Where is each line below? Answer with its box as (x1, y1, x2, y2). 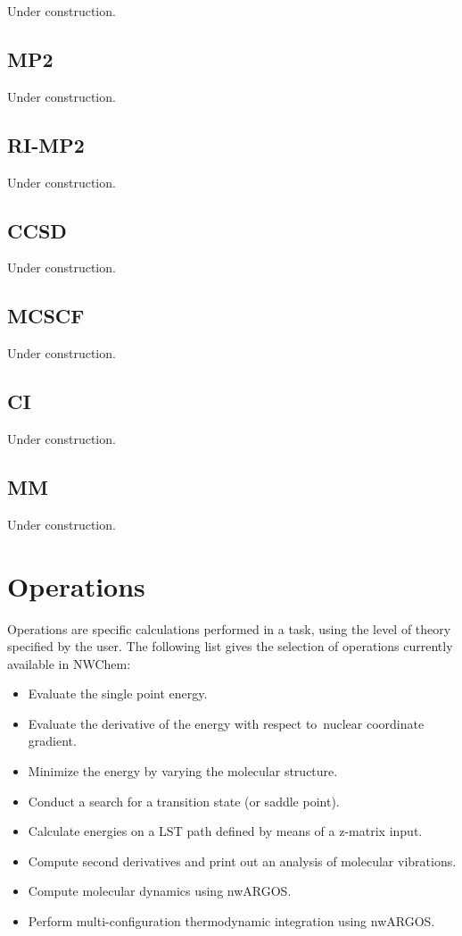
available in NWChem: (7, 654, 131, 673)
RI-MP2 (7, 130, 85, 158)
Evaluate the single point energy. (28, 684, 208, 703)
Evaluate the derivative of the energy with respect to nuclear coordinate (28, 714, 425, 732)
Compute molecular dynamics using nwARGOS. (28, 882, 292, 900)
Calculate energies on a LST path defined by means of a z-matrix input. (28, 822, 423, 840)
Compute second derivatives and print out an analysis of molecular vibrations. (28, 851, 457, 870)
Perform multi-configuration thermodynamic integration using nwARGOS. (28, 912, 435, 931)
